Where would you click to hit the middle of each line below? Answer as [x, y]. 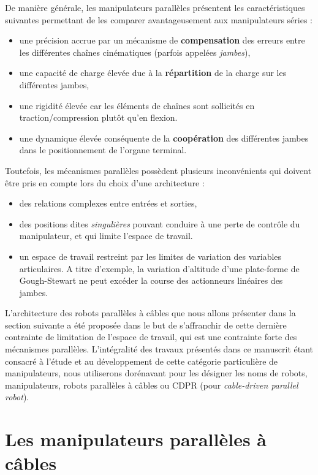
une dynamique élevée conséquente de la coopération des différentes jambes [164, 138]
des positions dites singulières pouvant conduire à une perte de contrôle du [160, 223]
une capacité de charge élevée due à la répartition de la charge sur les [153, 73]
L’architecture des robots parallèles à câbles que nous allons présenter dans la [150, 313]
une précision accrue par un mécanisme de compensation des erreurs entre [162, 40]
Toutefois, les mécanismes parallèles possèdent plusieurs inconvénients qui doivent [158, 170]
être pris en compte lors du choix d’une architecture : [105, 182]
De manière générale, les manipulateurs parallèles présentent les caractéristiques [155, 7]
